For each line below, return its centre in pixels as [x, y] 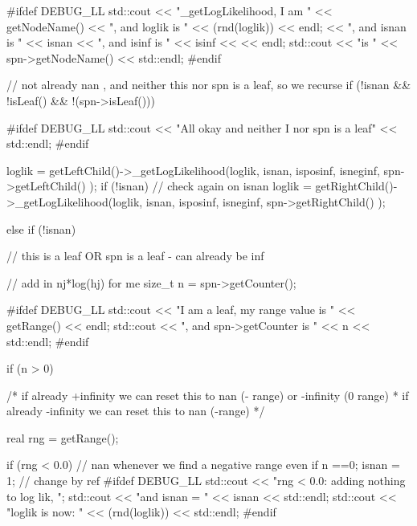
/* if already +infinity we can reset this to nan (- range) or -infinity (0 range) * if [208, 395]
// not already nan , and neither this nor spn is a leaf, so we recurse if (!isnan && [209, 85]
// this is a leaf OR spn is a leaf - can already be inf [135, 256]
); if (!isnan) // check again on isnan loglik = [200, 186]
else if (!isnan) [41, 228]
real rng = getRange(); [63, 437]
